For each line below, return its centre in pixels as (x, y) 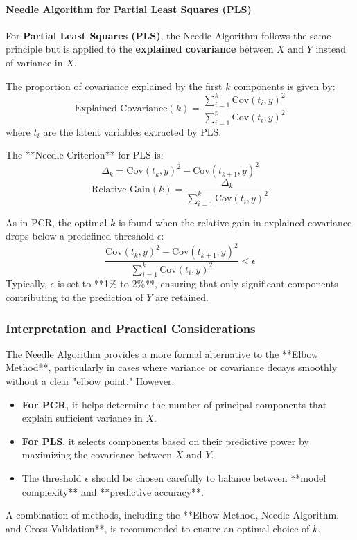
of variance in (34, 62)
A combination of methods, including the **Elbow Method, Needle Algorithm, (173, 515)
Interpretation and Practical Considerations (131, 328)
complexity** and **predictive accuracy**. (113, 491)
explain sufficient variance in (82, 418)
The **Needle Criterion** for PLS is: (85, 155)
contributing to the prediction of (75, 297)
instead (331, 49)
